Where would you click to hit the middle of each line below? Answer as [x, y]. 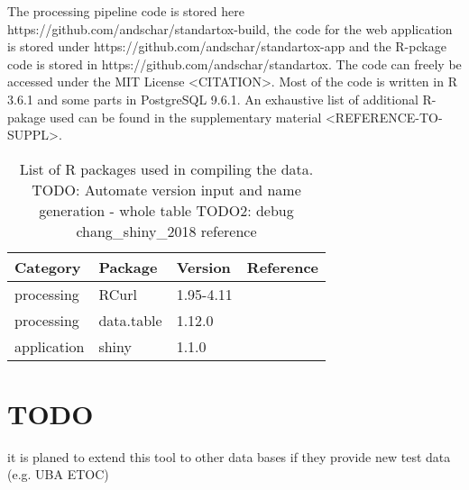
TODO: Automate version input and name [166, 189]
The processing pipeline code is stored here [126, 11]
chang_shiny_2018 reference [166, 231]
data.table [130, 320]
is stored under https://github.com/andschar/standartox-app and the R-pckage [227, 46]
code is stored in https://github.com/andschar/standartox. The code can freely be [234, 64]
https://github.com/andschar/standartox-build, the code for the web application [230, 28]
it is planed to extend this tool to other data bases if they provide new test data [229, 456]
